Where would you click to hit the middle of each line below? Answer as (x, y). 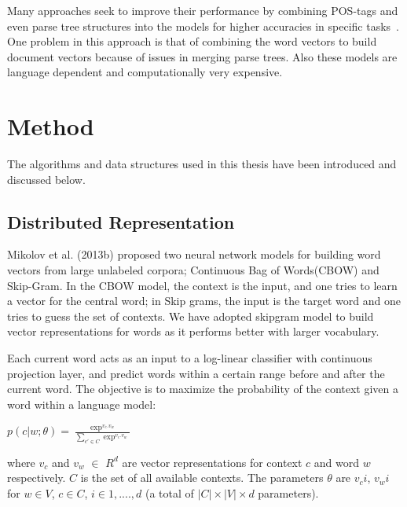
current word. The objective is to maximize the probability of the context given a (203, 389)
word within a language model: (82, 404)
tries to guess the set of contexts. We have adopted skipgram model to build (191, 316)
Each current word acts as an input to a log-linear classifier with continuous (190, 358)
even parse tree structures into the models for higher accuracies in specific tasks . (203, 26)
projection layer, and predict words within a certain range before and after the (196, 373)
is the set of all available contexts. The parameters (202, 478)
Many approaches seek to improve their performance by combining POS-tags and (203, 10)
